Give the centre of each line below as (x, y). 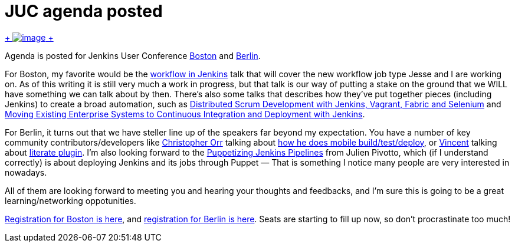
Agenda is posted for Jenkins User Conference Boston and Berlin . (133, 55)
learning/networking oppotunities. (70, 200)
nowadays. (26, 172)
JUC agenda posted (84, 11)
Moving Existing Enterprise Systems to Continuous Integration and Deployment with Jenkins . (185, 114)
